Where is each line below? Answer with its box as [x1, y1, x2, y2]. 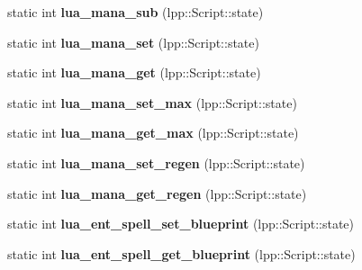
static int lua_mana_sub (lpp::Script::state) [7, 3, 264, 21]
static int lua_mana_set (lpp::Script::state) [7, 32, 259, 51]
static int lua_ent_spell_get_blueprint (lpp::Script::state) [7, 244, 356, 263]
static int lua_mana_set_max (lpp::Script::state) [7, 93, 297, 112]
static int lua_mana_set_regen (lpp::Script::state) [7, 153, 305, 172]
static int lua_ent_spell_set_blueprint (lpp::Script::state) [7, 214, 355, 233]
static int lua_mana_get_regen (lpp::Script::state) [7, 184, 307, 202]
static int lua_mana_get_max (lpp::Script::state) [7, 123, 299, 142]
